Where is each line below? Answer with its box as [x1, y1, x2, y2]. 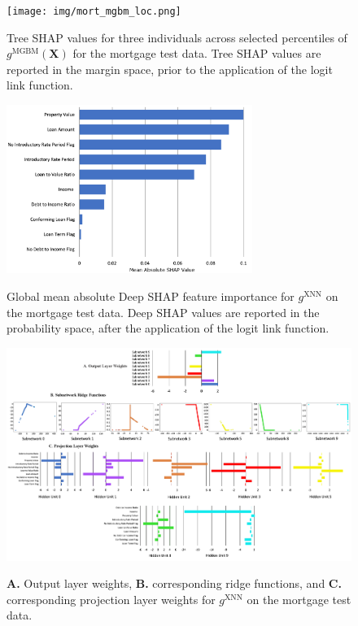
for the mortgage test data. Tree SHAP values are [72, 45, 321, 62]
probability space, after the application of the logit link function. [7, 320, 330, 337]
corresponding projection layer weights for [7, 590, 216, 607]
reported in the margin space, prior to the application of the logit [7, 60, 333, 77]
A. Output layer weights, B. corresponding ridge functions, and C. [7, 575, 342, 592]
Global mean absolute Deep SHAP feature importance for [7, 287, 295, 304]
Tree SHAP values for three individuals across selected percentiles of [7, 28, 347, 46]
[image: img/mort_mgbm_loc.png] [7, 6, 181, 17]
